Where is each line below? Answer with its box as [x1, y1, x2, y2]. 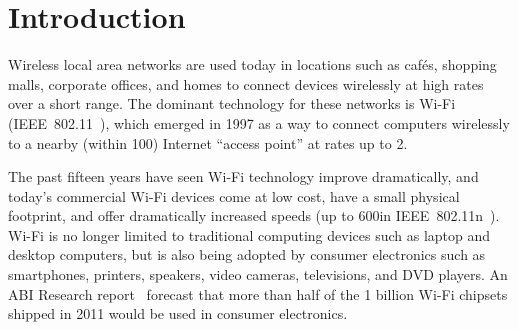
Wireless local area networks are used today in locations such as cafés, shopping [8, 54, 497, 75]
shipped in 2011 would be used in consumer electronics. [8, 303, 348, 324]
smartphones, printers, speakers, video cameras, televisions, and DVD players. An [8, 264, 508, 285]
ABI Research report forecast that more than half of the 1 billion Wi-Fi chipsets [8, 283, 508, 304]
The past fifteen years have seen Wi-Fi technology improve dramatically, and [8, 166, 479, 187]
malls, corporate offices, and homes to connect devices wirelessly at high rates [8, 73, 484, 94]
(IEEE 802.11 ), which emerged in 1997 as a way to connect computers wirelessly [8, 112, 510, 133]
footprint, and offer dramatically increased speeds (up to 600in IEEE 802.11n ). [8, 205, 500, 226]
